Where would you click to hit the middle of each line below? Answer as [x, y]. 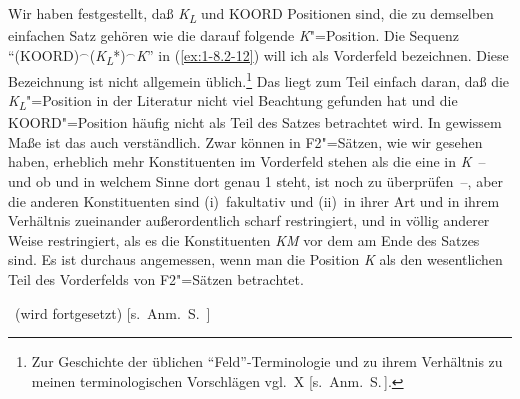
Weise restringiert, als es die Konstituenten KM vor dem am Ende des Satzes [244, 239]
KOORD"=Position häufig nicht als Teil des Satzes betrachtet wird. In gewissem [255, 122]
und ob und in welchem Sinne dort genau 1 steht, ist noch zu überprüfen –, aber [256, 181]
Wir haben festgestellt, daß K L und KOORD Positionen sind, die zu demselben [251, 14]
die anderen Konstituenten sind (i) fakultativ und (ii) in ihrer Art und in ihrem [254, 200]
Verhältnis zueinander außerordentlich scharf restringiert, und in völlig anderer [249, 220]
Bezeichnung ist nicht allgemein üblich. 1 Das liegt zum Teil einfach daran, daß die [259, 79]
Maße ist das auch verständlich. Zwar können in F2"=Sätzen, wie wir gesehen [245, 141]
